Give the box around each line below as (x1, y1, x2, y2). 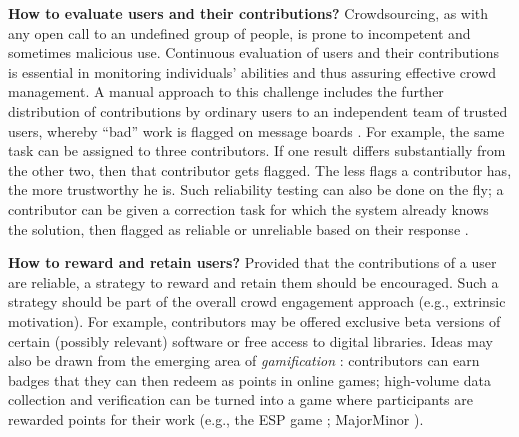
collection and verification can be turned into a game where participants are (8, 389, 473, 410)
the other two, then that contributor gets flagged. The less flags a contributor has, (8, 159, 512, 180)
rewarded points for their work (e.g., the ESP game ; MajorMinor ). (8, 408, 424, 429)
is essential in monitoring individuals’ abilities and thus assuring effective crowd (8, 61, 497, 82)
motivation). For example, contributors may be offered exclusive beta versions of (8, 310, 501, 331)
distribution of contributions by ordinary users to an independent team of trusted (8, 100, 508, 121)
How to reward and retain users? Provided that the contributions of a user (8, 252, 497, 273)
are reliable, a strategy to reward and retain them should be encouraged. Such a (8, 271, 499, 292)
